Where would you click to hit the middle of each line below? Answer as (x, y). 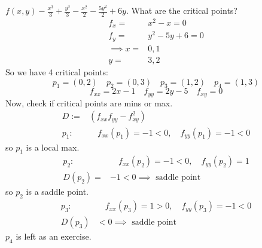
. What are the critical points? (182, 10)
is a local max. (53, 147)
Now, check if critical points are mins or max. (89, 102)
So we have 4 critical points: (57, 72)
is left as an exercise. (54, 236)
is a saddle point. (57, 192)
